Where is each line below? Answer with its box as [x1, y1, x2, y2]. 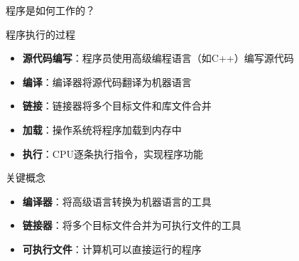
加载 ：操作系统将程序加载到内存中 [22, 122, 182, 137]
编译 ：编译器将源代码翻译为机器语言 [22, 74, 192, 89]
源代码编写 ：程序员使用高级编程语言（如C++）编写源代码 [22, 50, 294, 65]
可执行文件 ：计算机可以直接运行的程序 [22, 241, 202, 256]
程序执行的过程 [6, 26, 75, 41]
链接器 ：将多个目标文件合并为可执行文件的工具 [22, 218, 241, 233]
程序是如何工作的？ [6, 3, 95, 17]
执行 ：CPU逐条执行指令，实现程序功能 [22, 146, 203, 161]
